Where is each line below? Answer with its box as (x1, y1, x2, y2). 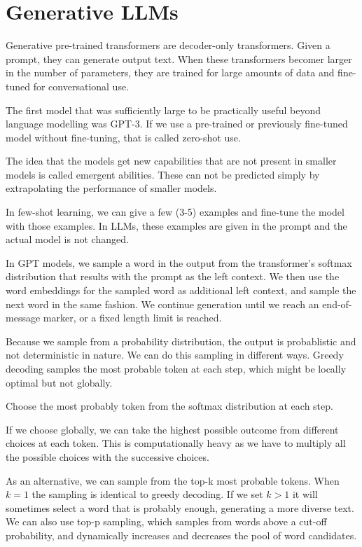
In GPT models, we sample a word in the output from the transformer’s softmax (6, 255, 352, 270)
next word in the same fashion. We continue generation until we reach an (6, 296, 319, 311)
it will (292, 487, 318, 501)
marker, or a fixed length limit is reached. (43, 310, 222, 325)
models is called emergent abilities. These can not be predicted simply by (6, 167, 320, 181)
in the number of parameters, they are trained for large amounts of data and (6, 65, 335, 80)
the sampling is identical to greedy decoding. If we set (32, 487, 263, 501)
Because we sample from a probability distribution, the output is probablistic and (6, 333, 356, 348)
